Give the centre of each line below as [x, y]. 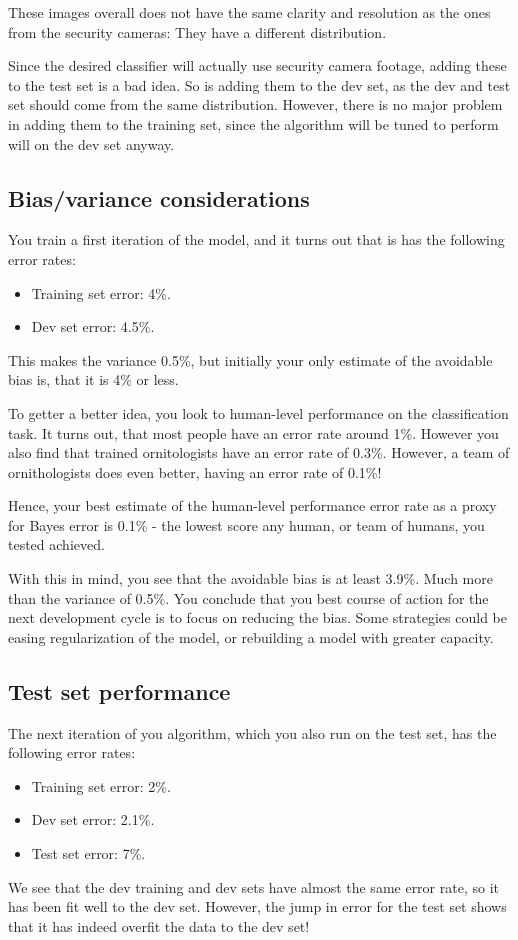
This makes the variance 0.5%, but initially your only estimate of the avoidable [250, 359]
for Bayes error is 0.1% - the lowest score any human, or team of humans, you [246, 524]
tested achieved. [56, 544]
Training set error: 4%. [101, 292]
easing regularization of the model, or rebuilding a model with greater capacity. [251, 636]
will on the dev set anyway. [91, 143]
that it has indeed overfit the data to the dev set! [159, 925]
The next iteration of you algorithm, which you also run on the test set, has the [252, 732]
